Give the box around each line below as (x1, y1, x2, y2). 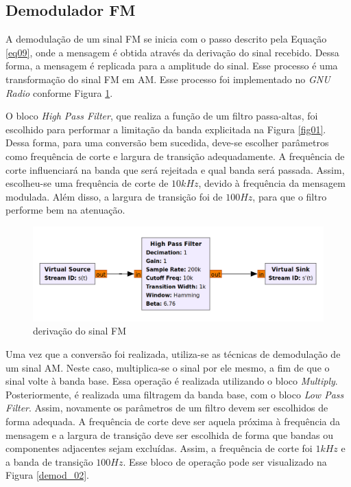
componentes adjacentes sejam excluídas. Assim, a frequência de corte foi (5, 441, 313, 455)
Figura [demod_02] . (5, 468, 89, 482)
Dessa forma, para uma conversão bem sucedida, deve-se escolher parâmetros (5, 135, 329, 150)
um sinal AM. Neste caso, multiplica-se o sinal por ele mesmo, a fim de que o (5, 360, 330, 374)
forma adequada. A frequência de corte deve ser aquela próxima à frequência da (5, 414, 340, 428)
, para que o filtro (252, 189, 327, 203)
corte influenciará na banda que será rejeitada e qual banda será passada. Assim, (5, 162, 345, 177)
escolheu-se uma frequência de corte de (5, 176, 169, 190)
